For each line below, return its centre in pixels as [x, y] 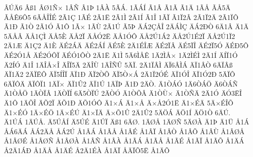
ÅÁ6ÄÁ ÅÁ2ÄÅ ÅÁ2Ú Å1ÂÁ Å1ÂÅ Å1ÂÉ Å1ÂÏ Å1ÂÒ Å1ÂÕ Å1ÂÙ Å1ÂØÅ [124, 131]
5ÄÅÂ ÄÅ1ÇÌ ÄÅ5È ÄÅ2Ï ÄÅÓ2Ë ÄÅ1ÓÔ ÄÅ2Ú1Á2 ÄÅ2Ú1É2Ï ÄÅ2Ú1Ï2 [120, 36]
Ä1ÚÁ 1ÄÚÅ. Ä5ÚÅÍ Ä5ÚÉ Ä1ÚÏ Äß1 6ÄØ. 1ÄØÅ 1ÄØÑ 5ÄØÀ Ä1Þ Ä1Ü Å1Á [126, 122]
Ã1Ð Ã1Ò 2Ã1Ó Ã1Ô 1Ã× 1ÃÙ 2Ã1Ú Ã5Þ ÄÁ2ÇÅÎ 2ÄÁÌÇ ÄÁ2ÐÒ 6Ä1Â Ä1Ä [126, 26]
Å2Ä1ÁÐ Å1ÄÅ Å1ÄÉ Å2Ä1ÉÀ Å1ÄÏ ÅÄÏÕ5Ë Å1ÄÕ [87, 150]
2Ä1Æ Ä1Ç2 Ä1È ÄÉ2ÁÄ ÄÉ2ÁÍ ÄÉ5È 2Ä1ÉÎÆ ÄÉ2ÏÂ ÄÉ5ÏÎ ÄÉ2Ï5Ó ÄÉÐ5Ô [126, 45]
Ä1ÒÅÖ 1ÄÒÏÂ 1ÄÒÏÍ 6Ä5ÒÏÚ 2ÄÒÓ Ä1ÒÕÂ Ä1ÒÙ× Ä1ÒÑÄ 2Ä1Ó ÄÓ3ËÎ [123, 93]
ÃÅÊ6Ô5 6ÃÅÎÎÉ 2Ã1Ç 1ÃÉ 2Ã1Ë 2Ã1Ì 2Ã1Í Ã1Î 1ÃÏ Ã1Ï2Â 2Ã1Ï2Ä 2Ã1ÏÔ [121, 17]
